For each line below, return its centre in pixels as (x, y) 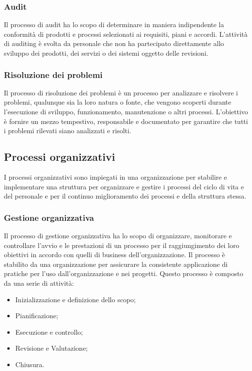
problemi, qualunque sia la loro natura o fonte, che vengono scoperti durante (118, 102)
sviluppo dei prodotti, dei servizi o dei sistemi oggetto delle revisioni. (106, 53)
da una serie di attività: (39, 283)
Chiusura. (30, 364)
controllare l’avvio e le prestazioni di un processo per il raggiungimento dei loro (122, 245)
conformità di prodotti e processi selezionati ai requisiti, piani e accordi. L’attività (126, 34)
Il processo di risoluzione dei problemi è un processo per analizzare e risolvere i (121, 92)
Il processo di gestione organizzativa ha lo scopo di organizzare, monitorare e (118, 235)
